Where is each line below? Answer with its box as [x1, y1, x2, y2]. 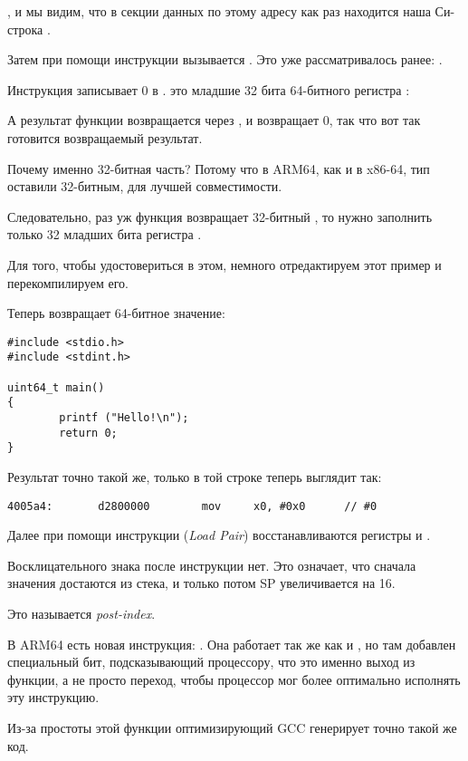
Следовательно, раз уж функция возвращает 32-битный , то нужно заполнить [7, 207, 433, 226]
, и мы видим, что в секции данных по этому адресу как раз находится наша [7, 2, 431, 20]
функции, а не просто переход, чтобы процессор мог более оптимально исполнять [7, 669, 461, 689]
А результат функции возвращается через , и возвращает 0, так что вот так [7, 111, 421, 130]
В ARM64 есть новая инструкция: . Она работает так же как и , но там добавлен [7, 634, 456, 653]
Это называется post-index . [7, 604, 156, 622]
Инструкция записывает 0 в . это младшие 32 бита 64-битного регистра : [7, 80, 410, 99]
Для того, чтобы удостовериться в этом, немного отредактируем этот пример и [7, 255, 442, 274]
